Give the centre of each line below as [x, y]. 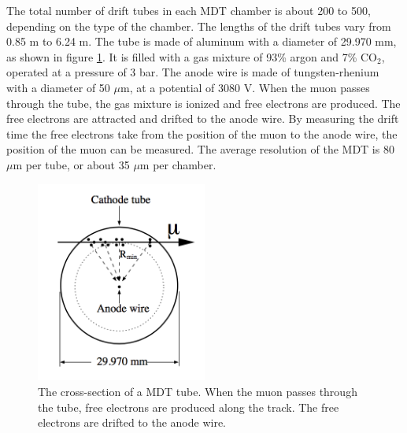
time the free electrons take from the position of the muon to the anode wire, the [202, 133]
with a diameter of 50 [58, 87]
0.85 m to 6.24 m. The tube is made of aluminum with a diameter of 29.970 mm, [202, 41]
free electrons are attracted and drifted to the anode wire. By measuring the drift [203, 118]
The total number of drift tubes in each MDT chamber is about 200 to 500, [189, 10]
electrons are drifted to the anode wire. [132, 422]
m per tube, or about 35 [71, 164]
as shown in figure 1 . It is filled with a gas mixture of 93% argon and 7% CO [192, 56]
